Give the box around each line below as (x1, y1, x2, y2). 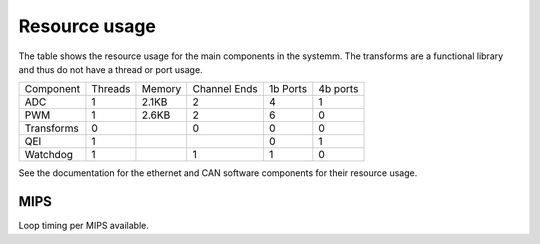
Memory (141, 82, 182, 96)
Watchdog (24, 148, 74, 162)
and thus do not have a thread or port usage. (18, 63, 204, 75)
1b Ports (268, 82, 308, 96)
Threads (91, 82, 131, 96)
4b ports (318, 82, 359, 96)
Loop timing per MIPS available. (18, 220, 149, 232)
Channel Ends (192, 82, 259, 96)
